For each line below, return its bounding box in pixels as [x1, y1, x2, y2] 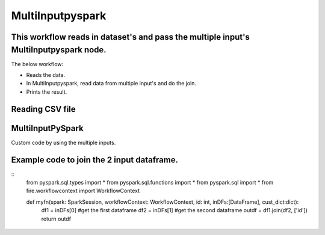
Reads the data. [26, 72, 66, 79]
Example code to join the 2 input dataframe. [11, 154, 179, 165]
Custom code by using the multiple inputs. [11, 139, 116, 146]
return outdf [41, 215, 72, 222]
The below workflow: [11, 60, 64, 67]
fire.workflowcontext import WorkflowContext [26, 187, 140, 195]
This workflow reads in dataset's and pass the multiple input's [11, 32, 250, 42]
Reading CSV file [11, 104, 76, 114]
